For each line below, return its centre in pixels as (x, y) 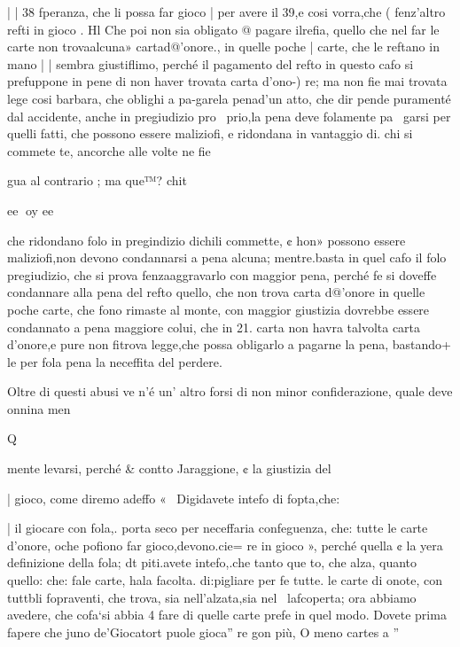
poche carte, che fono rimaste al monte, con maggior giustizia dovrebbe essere (218, 309)
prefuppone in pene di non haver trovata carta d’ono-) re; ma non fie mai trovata (227, 81)
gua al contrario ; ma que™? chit (97, 180)
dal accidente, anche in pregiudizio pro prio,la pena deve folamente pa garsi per (229, 116)
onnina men (39, 408)
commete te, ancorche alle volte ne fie (109, 150)
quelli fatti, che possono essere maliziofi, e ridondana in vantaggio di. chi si (210, 133)
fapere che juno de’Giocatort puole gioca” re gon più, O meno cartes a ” (203, 631)
